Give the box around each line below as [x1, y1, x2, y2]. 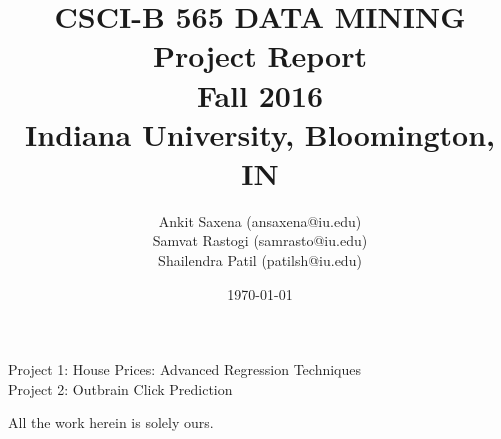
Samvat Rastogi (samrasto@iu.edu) [152, 230, 368, 251]
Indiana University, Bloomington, [25, 113, 495, 154]
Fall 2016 [196, 74, 324, 115]
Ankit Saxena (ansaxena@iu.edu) [158, 210, 362, 231]
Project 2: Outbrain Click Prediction [8, 378, 233, 399]
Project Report [152, 35, 367, 76]
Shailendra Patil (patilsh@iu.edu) [158, 250, 362, 271]
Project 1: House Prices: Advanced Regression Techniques [8, 359, 361, 380]
